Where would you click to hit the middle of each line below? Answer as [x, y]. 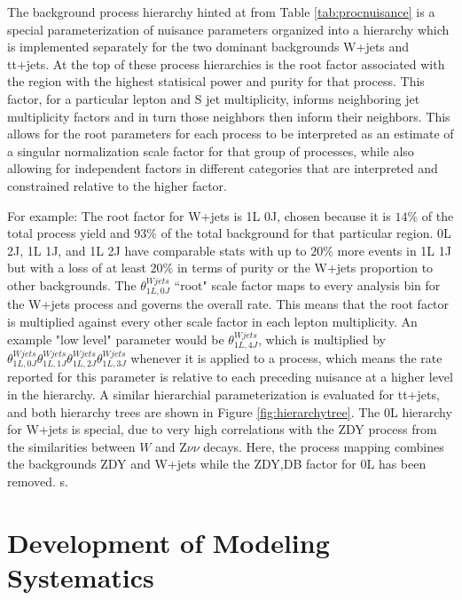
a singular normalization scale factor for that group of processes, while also [211, 150]
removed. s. [38, 481]
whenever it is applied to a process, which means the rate [286, 357]
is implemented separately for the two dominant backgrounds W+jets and [208, 47]
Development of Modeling [168, 542]
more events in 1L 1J [394, 250]
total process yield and [69, 233]
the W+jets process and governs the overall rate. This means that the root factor [228, 304]
